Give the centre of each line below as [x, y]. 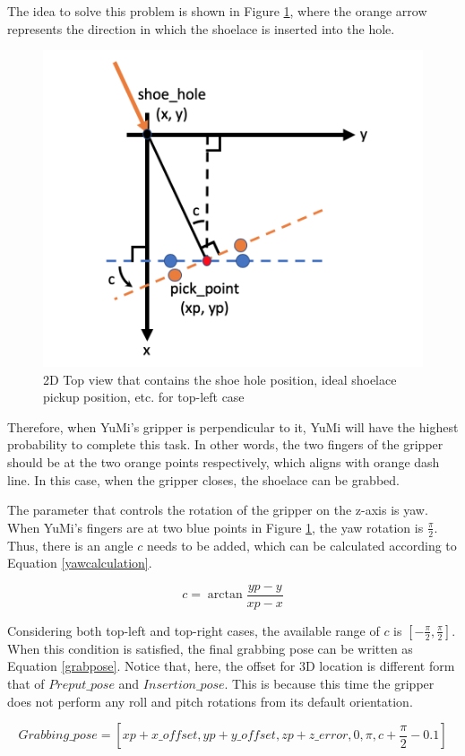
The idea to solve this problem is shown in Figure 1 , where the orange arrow [217, 11]
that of [26, 684]
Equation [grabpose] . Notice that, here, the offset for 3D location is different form [231, 666]
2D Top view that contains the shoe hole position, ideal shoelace [220, 379]
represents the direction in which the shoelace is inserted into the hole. [201, 28]
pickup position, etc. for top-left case [144, 397]
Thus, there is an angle [70, 545]
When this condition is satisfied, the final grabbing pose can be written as [210, 648]
